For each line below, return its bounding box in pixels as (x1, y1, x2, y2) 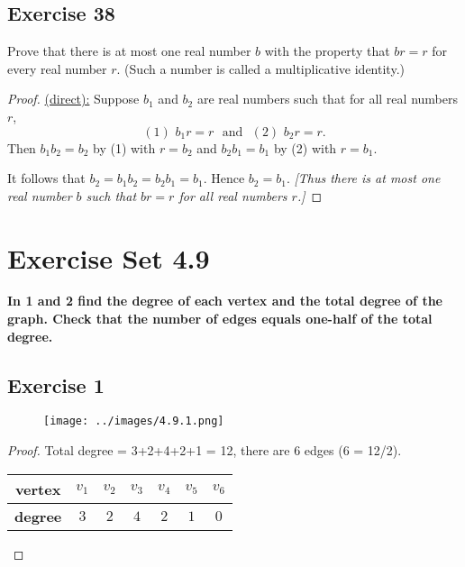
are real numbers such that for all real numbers (196, 89, 458, 108)
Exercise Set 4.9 (7, 239, 210, 276)
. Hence (203, 169, 245, 187)
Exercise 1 (7, 370, 105, 398)
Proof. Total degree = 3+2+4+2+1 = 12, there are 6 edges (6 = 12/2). (7, 441, 402, 460)
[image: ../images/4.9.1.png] (43, 415, 224, 428)
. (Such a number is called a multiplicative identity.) (116, 59, 405, 78)
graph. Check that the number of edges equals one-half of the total (7, 309, 433, 328)
